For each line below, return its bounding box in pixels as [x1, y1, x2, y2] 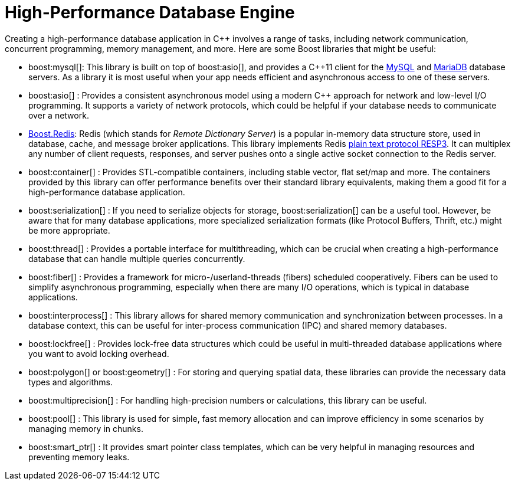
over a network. [28, 110, 89, 120]
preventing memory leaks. [28, 451, 130, 462]
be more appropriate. [28, 225, 110, 235]
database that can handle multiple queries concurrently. [28, 253, 245, 264]
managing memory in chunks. [28, 423, 143, 434]
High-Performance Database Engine [5, 2, 295, 22]
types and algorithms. [28, 376, 113, 387]
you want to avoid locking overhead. [28, 348, 169, 359]
